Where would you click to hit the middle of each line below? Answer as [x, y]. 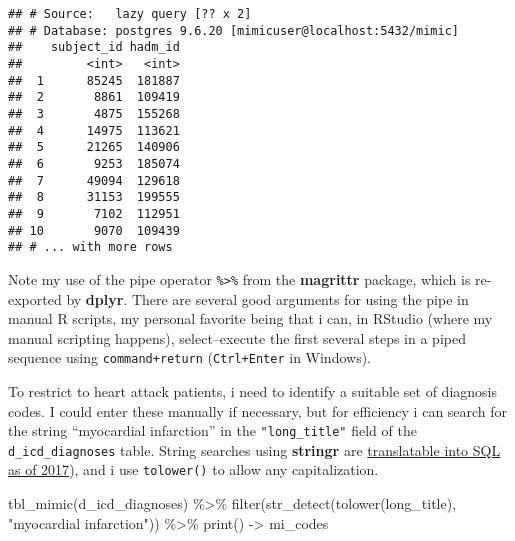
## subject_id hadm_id [94, 47]
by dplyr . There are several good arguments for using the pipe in [267, 298]
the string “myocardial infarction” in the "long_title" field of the [212, 430]
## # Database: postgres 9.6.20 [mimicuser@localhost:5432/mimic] [234, 30]
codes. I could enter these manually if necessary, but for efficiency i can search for [258, 410]
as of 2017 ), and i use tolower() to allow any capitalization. [193, 469]
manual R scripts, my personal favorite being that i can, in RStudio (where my [250, 318]
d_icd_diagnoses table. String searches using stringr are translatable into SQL [254, 449]
